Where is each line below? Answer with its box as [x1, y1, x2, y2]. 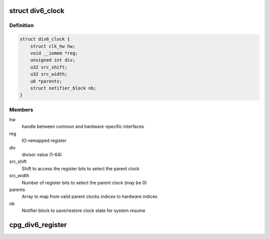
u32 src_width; [30, 71, 67, 77]
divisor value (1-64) [21, 151, 62, 157]
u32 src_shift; [30, 64, 67, 70]
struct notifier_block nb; [30, 85, 97, 91]
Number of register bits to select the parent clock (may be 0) [21, 179, 147, 185]
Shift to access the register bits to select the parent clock [21, 165, 139, 171]
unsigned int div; [30, 57, 75, 63]
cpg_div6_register [9, 220, 67, 229]
